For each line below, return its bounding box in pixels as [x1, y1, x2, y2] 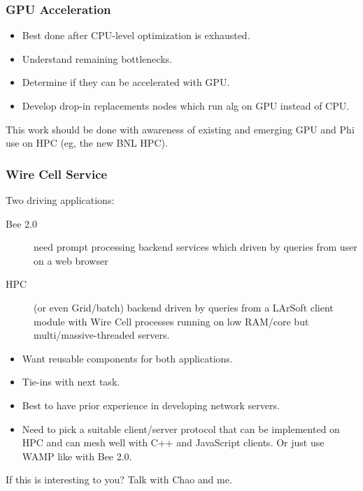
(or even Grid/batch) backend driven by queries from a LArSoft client [34, 300, 334, 314]
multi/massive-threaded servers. [34, 328, 170, 342]
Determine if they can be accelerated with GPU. [22, 75, 230, 89]
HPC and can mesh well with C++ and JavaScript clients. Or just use [22, 435, 325, 450]
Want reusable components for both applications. [22, 351, 233, 365]
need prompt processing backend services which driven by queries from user [34, 240, 357, 254]
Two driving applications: [6, 193, 115, 207]
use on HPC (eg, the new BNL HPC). [6, 135, 168, 150]
